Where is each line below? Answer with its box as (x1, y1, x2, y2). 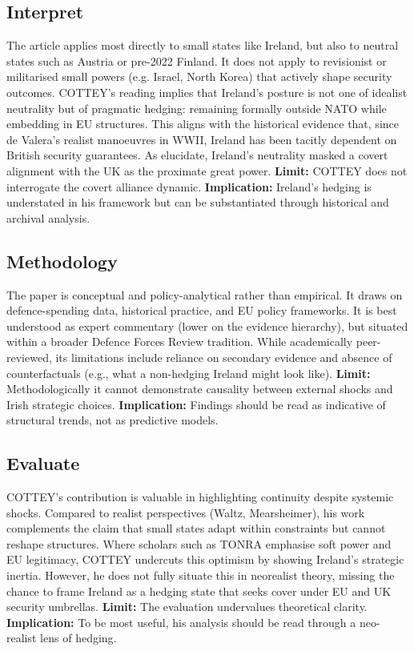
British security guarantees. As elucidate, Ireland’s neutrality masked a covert (6, 147, 388, 163)
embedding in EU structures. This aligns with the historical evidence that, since (6, 115, 399, 132)
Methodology (6, 248, 118, 273)
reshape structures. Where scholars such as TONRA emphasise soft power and (6, 535, 392, 552)
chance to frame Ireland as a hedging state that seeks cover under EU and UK (6, 582, 392, 599)
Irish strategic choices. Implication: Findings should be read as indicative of (6, 396, 386, 412)
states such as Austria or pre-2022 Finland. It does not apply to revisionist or (6, 52, 387, 69)
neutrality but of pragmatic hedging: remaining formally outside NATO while (6, 99, 387, 116)
